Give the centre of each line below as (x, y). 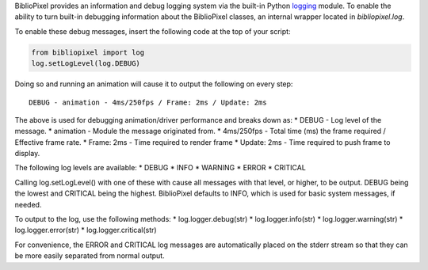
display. (27, 154)
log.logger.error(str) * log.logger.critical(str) (86, 230)
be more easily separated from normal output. (90, 256)
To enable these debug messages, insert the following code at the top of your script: (153, 31)
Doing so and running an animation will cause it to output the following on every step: (154, 84)
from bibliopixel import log (88, 52)
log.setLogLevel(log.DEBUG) (86, 64)
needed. (28, 204)
